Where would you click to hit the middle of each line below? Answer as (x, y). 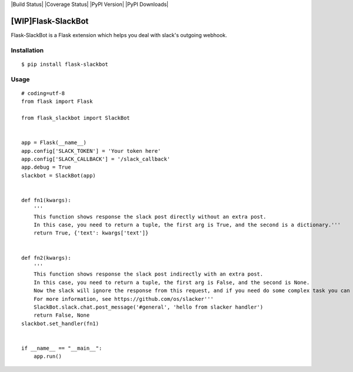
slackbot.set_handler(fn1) (60, 324)
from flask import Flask (57, 102)
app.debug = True (46, 167)
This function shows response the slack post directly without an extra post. (150, 217)
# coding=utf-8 (43, 93)
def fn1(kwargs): (46, 200)
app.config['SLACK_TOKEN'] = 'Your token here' (91, 151)
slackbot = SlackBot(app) (59, 175)
